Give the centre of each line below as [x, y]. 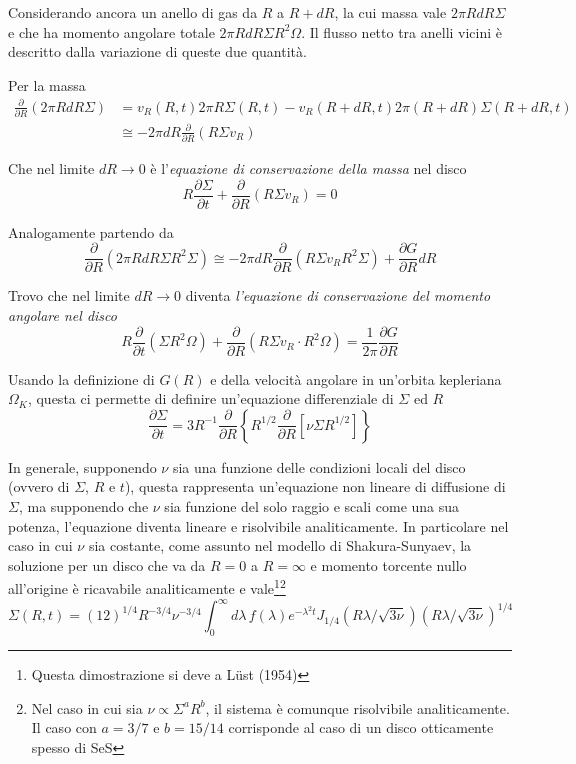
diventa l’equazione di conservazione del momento [338, 295]
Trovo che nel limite [69, 295]
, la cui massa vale [390, 12]
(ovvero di [39, 486]
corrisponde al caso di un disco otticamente [361, 727]
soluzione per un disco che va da [107, 564]
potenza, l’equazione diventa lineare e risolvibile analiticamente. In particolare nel [258, 525]
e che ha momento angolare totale [111, 31]
